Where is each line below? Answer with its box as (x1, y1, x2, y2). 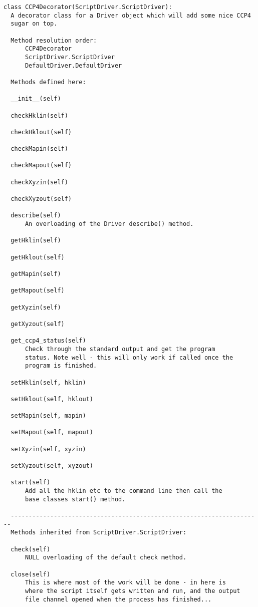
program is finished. (25, 362, 97, 370)
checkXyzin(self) (11, 178, 68, 186)
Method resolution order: (11, 37, 97, 44)
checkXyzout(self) (11, 195, 72, 203)
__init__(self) (11, 95, 61, 103)
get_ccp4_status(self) (11, 337, 86, 345)
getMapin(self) (11, 270, 61, 277)
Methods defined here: (11, 78, 86, 86)
